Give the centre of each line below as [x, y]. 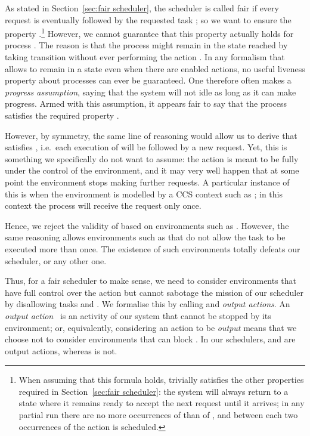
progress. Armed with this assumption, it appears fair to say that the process [146, 103]
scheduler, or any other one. [56, 260]
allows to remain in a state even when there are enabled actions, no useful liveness [155, 68]
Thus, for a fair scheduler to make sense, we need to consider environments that [151, 281]
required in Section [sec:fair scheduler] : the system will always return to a [154, 391]
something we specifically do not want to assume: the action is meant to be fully [152, 158]
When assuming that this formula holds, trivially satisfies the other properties [161, 380]
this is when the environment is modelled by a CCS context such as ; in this [144, 194]
